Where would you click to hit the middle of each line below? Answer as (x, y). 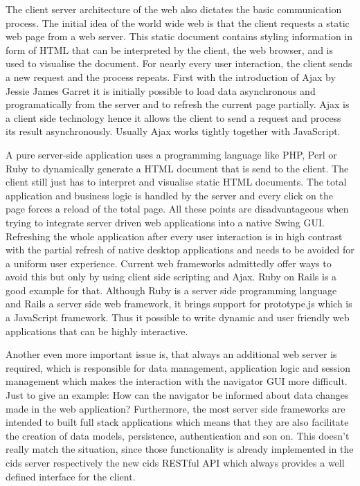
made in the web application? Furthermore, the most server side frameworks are (175, 408)
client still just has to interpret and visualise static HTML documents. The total (176, 182)
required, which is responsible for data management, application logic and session (178, 367)
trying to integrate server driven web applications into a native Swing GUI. (165, 222)
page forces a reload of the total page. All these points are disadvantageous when (177, 209)
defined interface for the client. (71, 476)
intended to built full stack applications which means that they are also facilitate (177, 422)
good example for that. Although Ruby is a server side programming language (171, 290)
